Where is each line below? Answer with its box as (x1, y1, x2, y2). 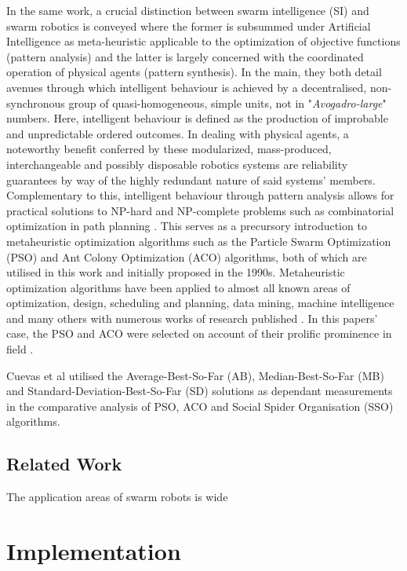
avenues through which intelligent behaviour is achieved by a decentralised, (6, 79, 367, 95)
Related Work (6, 452, 122, 476)
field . (6, 341, 34, 357)
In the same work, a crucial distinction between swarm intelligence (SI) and (6, 2, 369, 18)
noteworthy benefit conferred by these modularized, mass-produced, (6, 141, 332, 157)
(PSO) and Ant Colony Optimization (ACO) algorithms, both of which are (6, 248, 367, 265)
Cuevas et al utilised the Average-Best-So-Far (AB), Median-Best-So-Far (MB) (6, 367, 384, 383)
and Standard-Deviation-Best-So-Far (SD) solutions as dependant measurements (6, 382, 393, 399)
